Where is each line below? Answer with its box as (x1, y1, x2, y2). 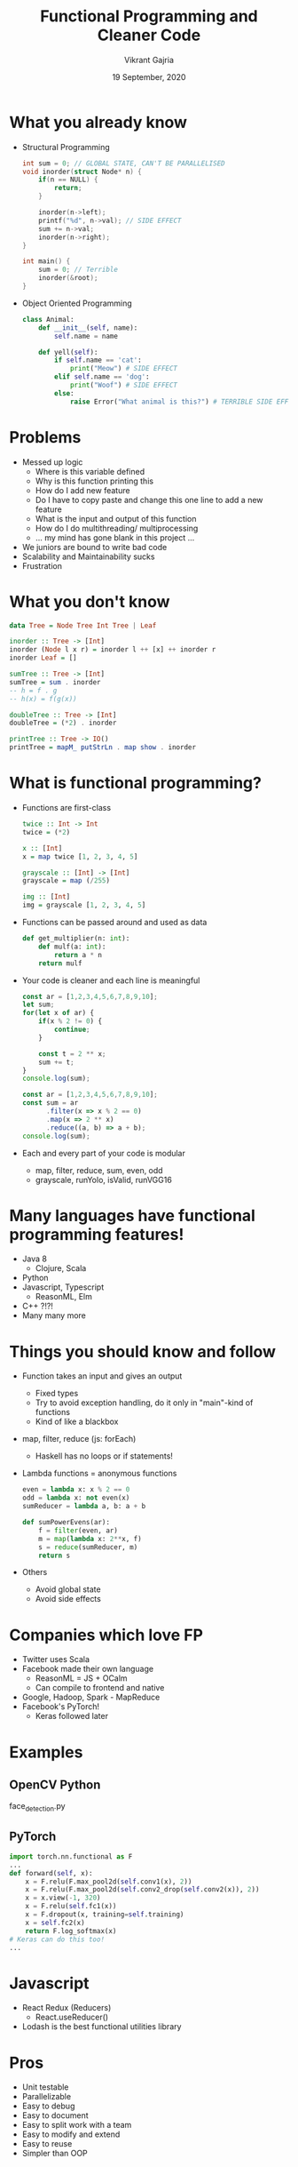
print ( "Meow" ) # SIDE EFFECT (69, 364, 178, 373)
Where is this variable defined (35, 466, 145, 476)
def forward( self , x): (9, 1868, 93, 1877)
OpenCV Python (9, 1777, 101, 1792)
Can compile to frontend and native (35, 1683, 165, 1693)
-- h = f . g (9, 686, 58, 695)
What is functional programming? (9, 773, 262, 793)
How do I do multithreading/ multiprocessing (35, 523, 199, 533)
